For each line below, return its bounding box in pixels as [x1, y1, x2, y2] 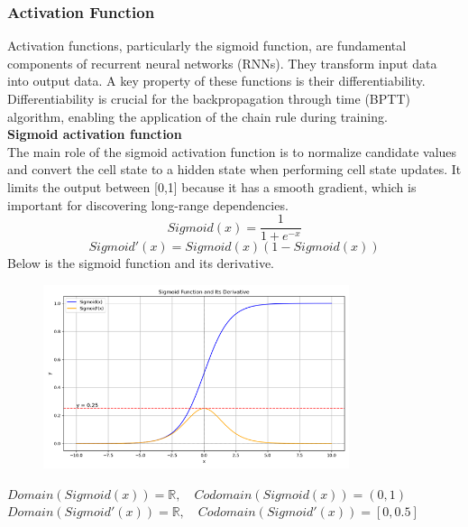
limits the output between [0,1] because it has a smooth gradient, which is [7, 177, 417, 196]
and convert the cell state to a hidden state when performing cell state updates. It [7, 160, 462, 179]
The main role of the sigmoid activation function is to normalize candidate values [7, 142, 457, 161]
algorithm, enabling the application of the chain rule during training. [7, 106, 388, 125]
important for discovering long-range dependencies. [7, 195, 289, 214]
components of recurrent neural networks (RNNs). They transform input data [7, 53, 437, 72]
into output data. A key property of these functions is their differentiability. [7, 71, 426, 90]
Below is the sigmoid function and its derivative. [7, 254, 275, 273]
